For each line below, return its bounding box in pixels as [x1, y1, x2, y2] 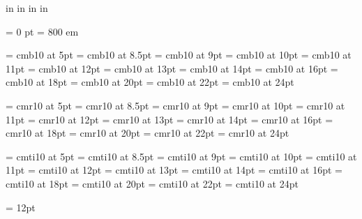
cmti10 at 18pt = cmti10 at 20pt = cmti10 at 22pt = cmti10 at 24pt [6, 176, 299, 190]
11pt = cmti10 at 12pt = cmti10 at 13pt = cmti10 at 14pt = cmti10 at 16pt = [6, 163, 342, 177]
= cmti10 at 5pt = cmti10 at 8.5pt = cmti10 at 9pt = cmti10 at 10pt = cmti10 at [6, 149, 357, 163]
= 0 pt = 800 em [6, 24, 79, 38]
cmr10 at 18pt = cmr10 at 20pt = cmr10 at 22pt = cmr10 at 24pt [6, 126, 289, 140]
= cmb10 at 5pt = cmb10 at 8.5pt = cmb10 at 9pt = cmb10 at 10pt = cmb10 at [6, 47, 352, 62]
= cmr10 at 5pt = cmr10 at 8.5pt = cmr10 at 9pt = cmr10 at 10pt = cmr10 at [6, 98, 345, 112]
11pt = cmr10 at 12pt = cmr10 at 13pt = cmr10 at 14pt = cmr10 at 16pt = [6, 112, 333, 126]
